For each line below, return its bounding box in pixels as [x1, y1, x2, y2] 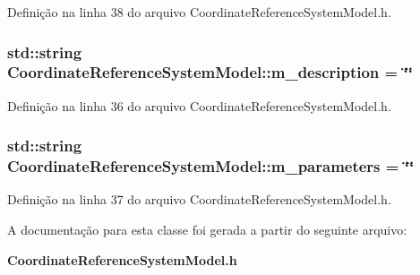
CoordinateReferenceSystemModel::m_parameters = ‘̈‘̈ [7, 155, 415, 177]
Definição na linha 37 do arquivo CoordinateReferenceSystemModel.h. [7, 190, 391, 209]
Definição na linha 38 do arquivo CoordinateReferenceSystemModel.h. [7, 3, 391, 21]
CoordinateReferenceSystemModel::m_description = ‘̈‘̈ [7, 61, 413, 83]
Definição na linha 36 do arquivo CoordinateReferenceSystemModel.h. [7, 96, 391, 115]
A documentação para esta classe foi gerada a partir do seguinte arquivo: [7, 220, 407, 239]
